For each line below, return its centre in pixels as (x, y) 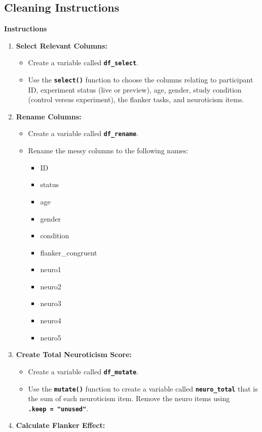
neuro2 (51, 286)
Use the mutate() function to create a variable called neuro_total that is (143, 388)
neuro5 (51, 337)
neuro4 (51, 320)
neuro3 (51, 303)
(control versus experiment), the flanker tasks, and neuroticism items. (136, 99)
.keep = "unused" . (58, 408)
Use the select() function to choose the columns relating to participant (141, 80)
